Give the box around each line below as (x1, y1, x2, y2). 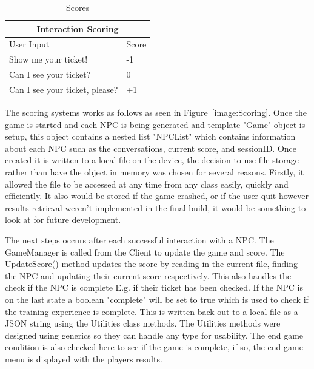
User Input (9, 38, 50, 50)
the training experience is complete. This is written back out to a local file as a (5, 305, 298, 317)
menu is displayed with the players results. (5, 352, 162, 365)
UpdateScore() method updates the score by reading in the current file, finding (5, 257, 298, 270)
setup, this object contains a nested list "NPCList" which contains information (5, 130, 296, 143)
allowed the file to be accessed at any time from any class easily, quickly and (5, 177, 289, 190)
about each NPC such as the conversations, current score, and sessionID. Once (5, 141, 296, 154)
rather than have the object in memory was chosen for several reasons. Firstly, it (5, 166, 304, 178)
